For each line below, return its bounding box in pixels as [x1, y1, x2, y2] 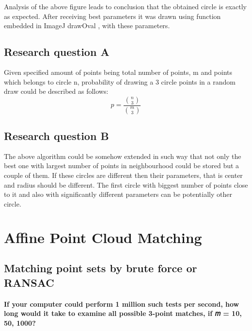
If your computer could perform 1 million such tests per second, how [4, 298, 239, 309]
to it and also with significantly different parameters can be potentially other [4, 189, 232, 199]
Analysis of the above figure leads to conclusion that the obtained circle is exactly [4, 1, 247, 11]
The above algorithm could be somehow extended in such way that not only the [4, 151, 241, 161]
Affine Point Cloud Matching [4, 227, 202, 247]
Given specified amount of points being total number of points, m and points [4, 67, 233, 77]
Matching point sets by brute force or [4, 261, 197, 276]
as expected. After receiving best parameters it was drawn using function [4, 11, 221, 21]
